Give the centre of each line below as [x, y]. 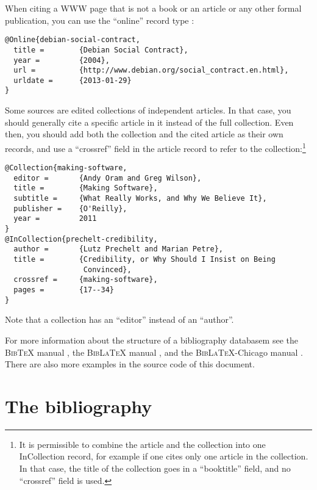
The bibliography [79, 405]
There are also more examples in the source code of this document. [130, 364]
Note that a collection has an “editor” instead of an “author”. [119, 319]
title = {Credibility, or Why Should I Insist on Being [144, 260]
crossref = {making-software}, [86, 280]
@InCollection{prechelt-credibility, [81, 239]
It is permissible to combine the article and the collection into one [142, 444]
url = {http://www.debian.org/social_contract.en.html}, [151, 70]
